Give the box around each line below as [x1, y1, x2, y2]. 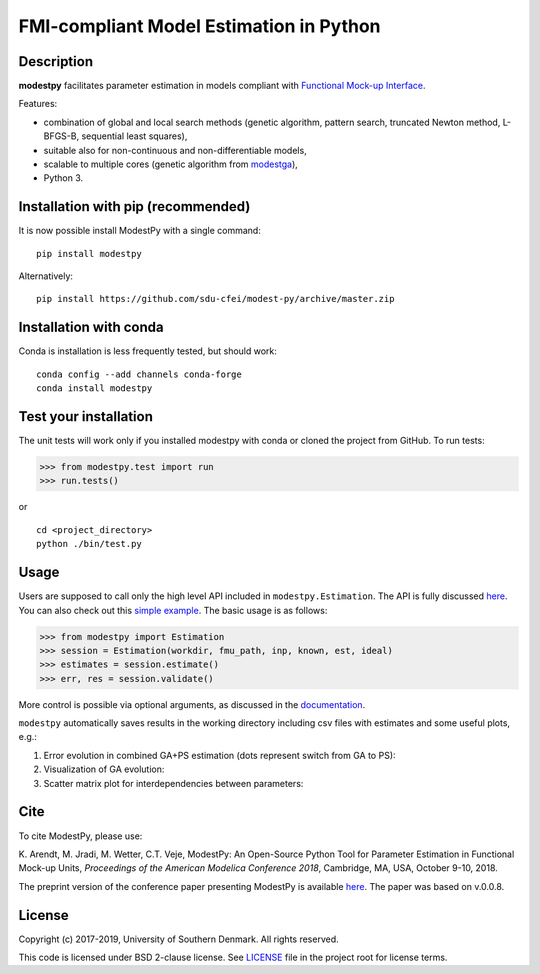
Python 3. [43, 172, 84, 184]
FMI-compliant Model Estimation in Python [18, 15, 381, 37]
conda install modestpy [36, 383, 153, 394]
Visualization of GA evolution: [43, 763, 165, 775]
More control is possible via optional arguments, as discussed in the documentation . [18, 698, 366, 710]
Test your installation [18, 408, 154, 425]
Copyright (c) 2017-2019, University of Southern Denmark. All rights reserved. [18, 933, 339, 945]
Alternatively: [18, 270, 74, 282]
